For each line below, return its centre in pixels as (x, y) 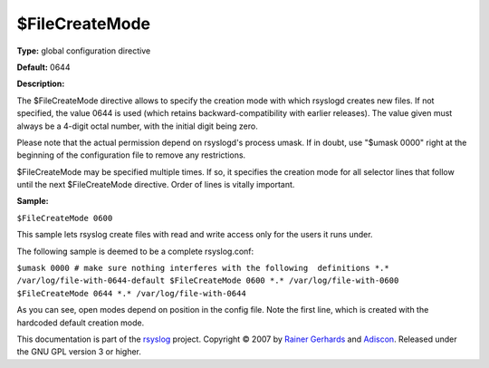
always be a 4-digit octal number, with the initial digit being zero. (137, 126)
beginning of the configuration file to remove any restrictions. (131, 155)
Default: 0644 (43, 67)
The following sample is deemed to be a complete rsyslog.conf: (135, 251)
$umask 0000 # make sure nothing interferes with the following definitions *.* (203, 268)
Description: (41, 84)
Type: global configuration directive (84, 51)
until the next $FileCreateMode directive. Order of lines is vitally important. (156, 185)
